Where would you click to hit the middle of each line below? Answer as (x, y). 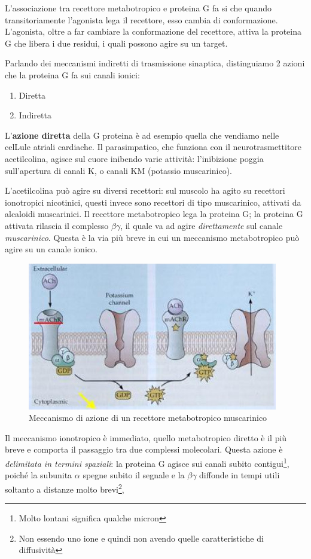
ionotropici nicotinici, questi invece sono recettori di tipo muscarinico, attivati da (153, 202)
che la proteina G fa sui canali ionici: (72, 74)
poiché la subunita (39, 475)
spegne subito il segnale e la (134, 475)
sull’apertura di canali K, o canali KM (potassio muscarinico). (119, 170)
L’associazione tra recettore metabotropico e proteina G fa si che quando (138, 8)
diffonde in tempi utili (240, 475)
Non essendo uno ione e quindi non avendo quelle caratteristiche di (141, 538)
